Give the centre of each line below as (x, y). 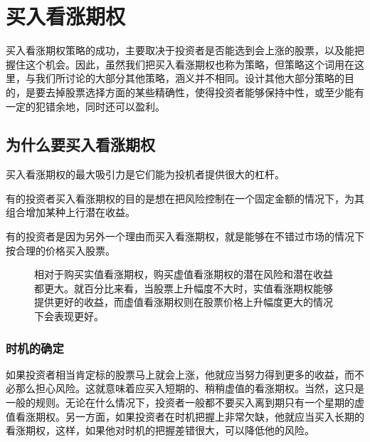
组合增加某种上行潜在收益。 (70, 212)
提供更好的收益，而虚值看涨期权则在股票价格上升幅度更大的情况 (184, 302)
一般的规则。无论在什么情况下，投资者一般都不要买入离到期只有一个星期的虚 (185, 402)
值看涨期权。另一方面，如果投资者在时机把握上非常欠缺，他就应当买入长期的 (185, 416)
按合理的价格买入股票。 (60, 250)
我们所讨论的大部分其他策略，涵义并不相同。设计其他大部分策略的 (190, 78)
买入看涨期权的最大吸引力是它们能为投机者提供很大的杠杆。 (145, 174)
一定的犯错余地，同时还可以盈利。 (85, 106)
